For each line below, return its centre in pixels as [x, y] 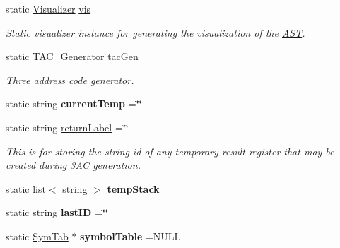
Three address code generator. [70, 79]
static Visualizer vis [48, 8]
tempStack [133, 188]
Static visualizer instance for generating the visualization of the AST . [156, 32]
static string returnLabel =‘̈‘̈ [67, 127]
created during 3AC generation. [73, 165]
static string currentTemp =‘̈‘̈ [74, 104]
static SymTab [37, 236]
